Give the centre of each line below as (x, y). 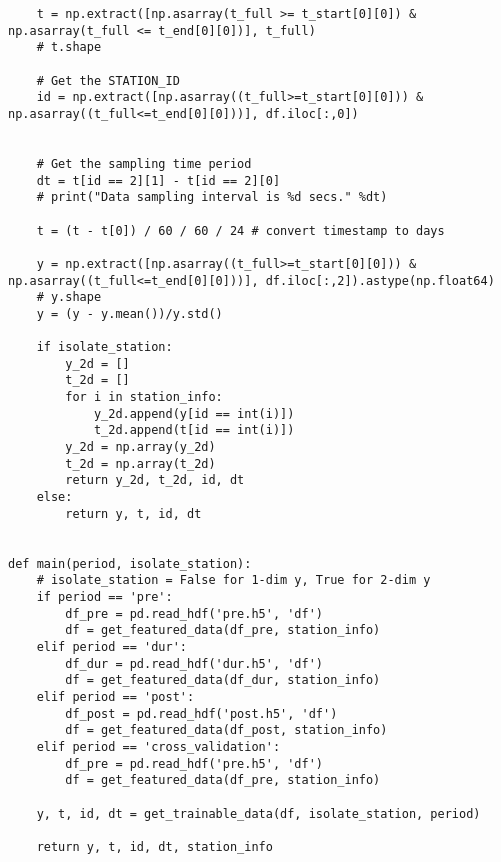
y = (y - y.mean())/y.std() (129, 313)
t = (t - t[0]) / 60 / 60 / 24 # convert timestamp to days (240, 230)
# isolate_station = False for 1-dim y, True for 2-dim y (233, 580)
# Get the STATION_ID (108, 80)
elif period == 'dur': (111, 646)
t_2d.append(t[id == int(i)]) (194, 430)
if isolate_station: (104, 347)
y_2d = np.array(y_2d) (140, 447)
